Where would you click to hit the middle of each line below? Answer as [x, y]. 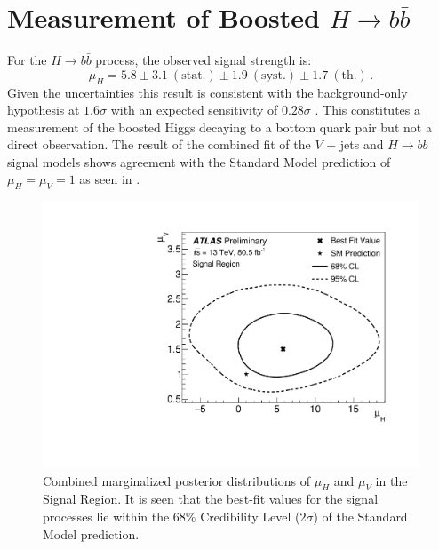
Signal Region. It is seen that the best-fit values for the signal [211, 499]
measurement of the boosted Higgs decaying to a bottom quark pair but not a [219, 127]
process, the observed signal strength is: [204, 60]
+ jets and [355, 144]
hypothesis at [44, 110]
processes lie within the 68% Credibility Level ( [172, 516]
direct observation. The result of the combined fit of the [159, 144]
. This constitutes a [367, 110]
